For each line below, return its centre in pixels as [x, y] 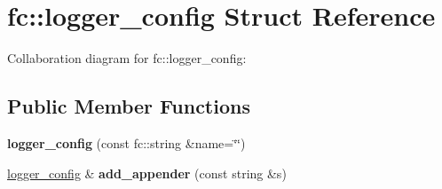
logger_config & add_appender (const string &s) [147, 173]
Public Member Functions [129, 106]
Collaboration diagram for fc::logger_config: [127, 58]
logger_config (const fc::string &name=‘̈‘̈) [126, 142]
